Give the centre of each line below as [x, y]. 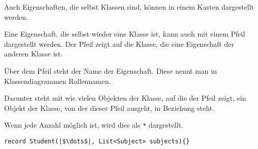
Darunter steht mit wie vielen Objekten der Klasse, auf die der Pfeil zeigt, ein [125, 98]
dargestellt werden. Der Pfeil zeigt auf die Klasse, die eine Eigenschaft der [119, 43]
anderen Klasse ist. [34, 54]
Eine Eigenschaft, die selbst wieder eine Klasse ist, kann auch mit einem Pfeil [125, 34]
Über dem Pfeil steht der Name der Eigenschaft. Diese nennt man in [110, 70]
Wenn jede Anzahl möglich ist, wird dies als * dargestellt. [94, 125]
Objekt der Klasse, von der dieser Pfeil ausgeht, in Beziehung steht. [109, 108]
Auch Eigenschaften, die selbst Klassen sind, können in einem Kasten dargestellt [129, 7]
